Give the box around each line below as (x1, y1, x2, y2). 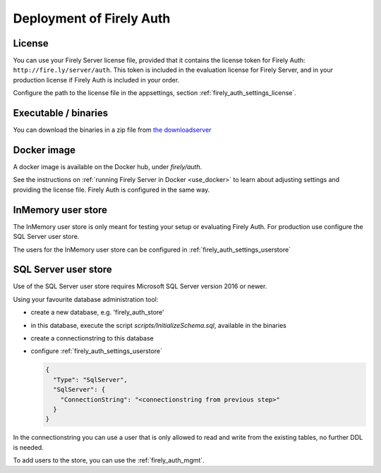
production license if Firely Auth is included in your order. (13, 75, 180, 84)
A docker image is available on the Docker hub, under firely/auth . (13, 163, 202, 171)
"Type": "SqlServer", (53, 376, 128, 383)
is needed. (13, 443, 44, 451)
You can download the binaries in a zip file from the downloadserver (13, 125, 212, 134)
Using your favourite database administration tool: (13, 295, 159, 303)
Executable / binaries (13, 107, 109, 119)
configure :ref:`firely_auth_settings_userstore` (30, 347, 162, 355)
